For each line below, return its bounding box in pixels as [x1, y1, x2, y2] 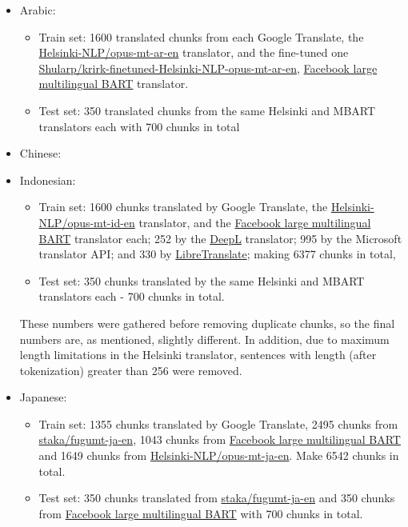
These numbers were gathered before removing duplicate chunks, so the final [19, 314, 395, 331]
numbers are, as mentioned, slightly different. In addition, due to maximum [19, 330, 390, 347]
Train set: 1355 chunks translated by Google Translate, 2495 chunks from [38, 415, 398, 432]
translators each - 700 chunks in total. [38, 288, 225, 305]
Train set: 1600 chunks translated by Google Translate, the [38, 198, 328, 215]
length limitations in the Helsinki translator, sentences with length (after [19, 346, 377, 363]
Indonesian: [19, 171, 76, 188]
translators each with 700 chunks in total [38, 118, 240, 134]
